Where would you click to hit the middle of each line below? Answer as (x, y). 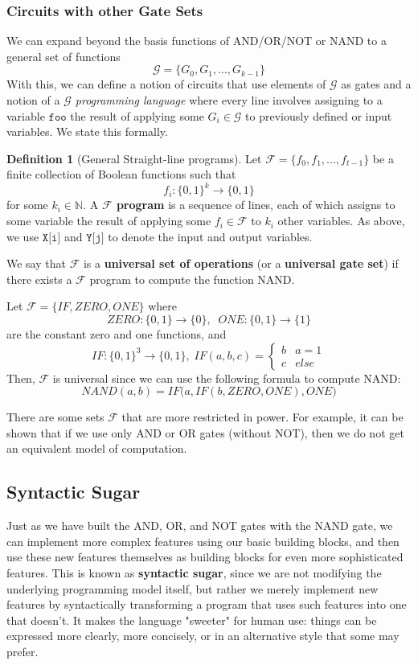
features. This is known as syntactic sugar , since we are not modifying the (194, 572)
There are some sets (55, 417)
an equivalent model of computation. (97, 448)
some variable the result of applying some (109, 221)
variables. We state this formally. (87, 131)
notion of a (33, 100)
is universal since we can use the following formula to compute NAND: (227, 378)
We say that (36, 263)
